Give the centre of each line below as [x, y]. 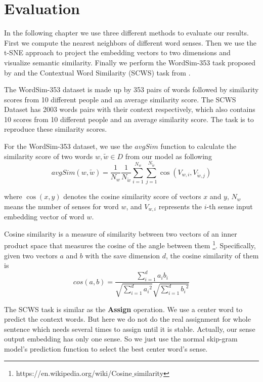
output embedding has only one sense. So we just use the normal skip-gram [121, 339]
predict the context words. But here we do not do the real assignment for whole [127, 319]
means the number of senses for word [61, 206]
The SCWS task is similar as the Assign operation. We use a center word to [123, 309]
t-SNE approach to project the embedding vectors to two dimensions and [117, 52]
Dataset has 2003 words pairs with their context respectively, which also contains [130, 109]
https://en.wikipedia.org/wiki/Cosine [74, 373]
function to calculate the [199, 146]
